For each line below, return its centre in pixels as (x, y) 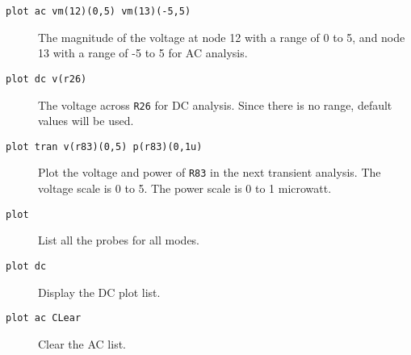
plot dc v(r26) (46, 79)
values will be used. (86, 121)
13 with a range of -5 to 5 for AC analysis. (143, 53)
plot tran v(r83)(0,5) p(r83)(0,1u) (104, 146)
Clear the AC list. (82, 343)
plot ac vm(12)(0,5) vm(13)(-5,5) (99, 11)
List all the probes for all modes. (119, 240)
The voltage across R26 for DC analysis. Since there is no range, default (215, 104)
